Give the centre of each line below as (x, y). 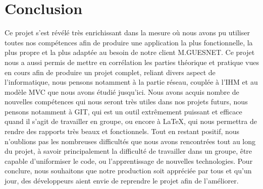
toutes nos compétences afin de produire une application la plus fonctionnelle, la (129, 42)
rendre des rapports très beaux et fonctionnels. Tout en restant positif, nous (122, 131)
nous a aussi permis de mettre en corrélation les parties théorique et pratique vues (132, 62)
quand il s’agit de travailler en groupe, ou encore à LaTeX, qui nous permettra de (131, 121)
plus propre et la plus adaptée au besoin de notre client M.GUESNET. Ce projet (130, 52)
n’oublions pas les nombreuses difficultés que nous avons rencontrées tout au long (130, 141)
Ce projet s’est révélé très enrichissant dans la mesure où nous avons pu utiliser (127, 33)
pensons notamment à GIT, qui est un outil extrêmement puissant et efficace (123, 111)
